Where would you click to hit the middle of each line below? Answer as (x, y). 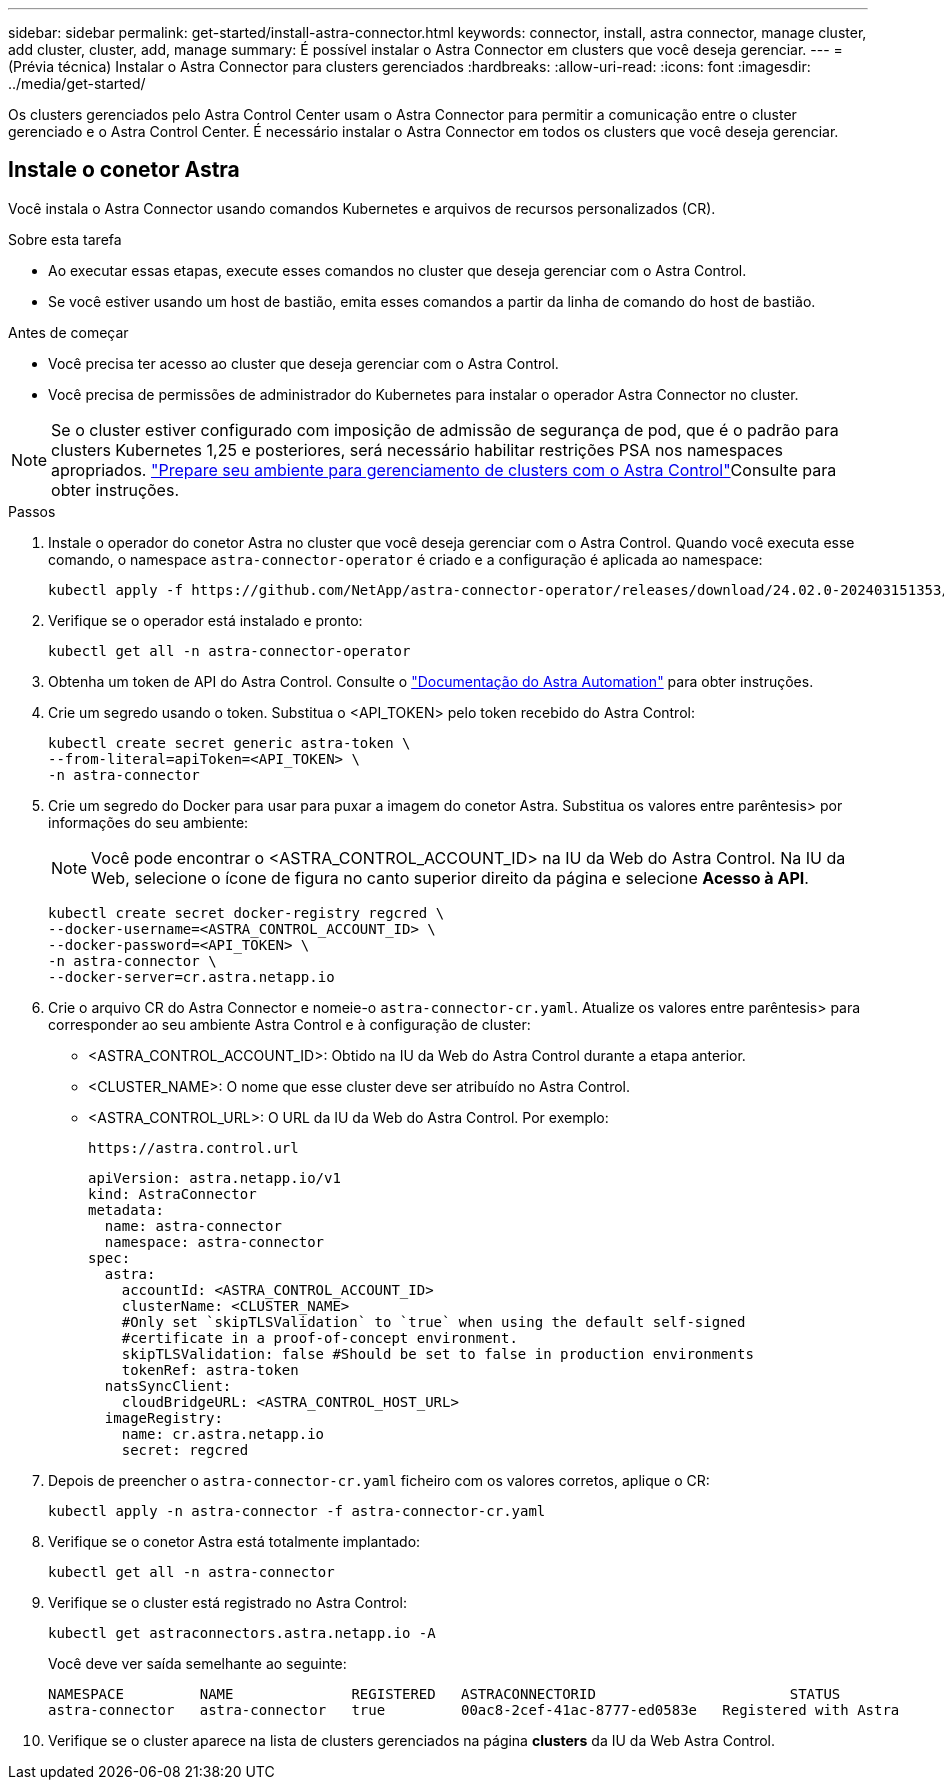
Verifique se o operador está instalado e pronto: (205, 620)
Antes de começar (68, 332)
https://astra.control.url (193, 1147)
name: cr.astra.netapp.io (223, 1433)
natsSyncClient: (168, 1385)
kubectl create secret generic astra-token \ (229, 742)
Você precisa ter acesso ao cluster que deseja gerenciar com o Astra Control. (303, 363)
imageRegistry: (163, 1417)
